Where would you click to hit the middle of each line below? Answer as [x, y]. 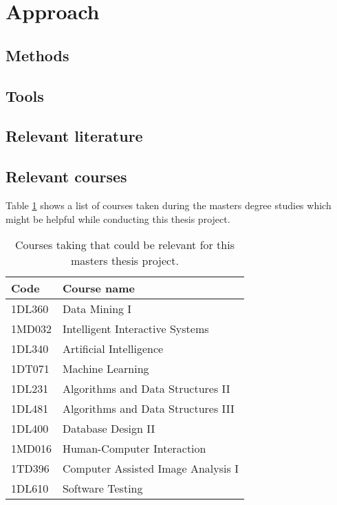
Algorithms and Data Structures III [148, 409]
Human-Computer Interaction [134, 449]
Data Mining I [97, 309]
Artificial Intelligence [113, 349]
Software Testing [102, 488]
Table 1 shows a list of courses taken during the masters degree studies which [168, 205]
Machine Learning [106, 369]
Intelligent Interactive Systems [135, 329]
